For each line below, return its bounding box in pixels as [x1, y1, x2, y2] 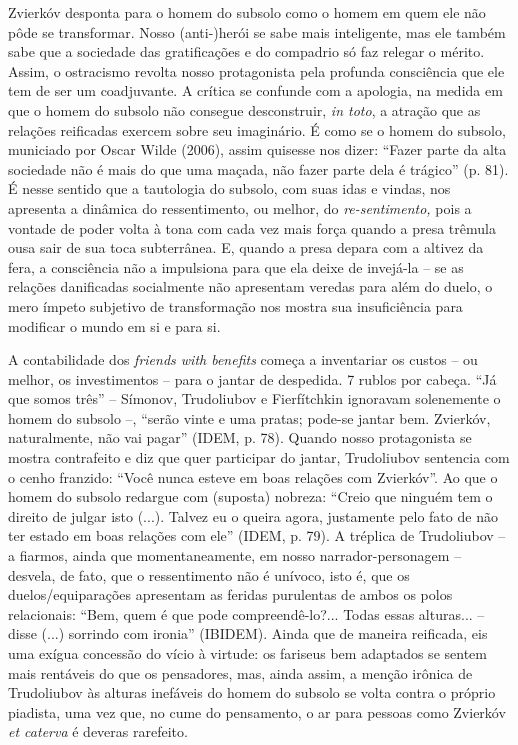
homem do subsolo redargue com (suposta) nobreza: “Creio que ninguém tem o [8, 486, 493, 507]
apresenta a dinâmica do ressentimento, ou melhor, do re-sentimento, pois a [8, 197, 472, 218]
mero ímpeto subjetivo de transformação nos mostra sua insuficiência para [8, 295, 463, 316]
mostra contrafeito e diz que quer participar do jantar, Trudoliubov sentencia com [8, 447, 510, 468]
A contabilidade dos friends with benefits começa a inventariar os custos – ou [8, 349, 478, 370]
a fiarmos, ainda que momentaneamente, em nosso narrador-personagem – [8, 545, 462, 566]
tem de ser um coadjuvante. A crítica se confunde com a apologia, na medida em [8, 80, 503, 101]
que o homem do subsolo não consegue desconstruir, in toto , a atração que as [8, 99, 481, 120]
